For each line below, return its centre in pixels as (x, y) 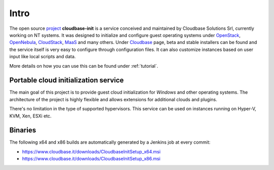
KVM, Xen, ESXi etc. (30, 116)
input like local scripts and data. (43, 57)
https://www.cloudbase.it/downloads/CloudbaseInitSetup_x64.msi (91, 151)
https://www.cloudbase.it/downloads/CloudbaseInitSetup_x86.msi (91, 159)
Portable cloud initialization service (67, 80)
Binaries (23, 130)
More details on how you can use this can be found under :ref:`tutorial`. (84, 66)
